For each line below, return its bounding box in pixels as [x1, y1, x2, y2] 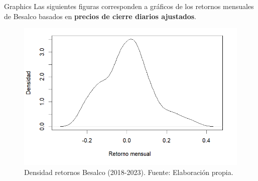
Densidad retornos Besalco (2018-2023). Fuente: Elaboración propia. [24, 166, 233, 177]
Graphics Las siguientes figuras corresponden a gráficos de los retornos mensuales [4, 1, 254, 11]
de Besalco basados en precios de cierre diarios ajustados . [4, 11, 196, 21]
